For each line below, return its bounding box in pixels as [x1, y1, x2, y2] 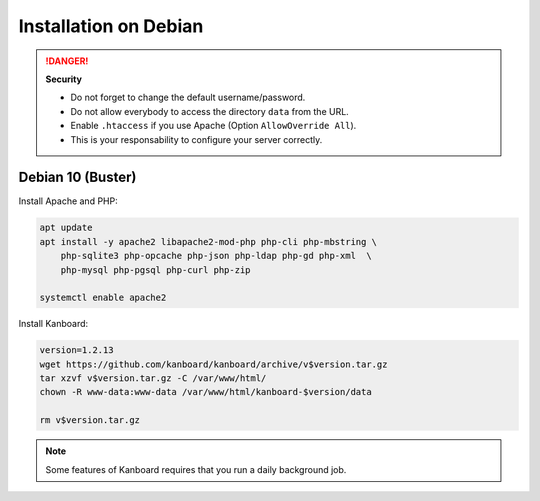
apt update [39, 222, 93, 234]
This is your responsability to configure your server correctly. [70, 133, 323, 145]
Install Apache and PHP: [18, 195, 119, 207]
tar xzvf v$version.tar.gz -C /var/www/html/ [39, 373, 267, 384]
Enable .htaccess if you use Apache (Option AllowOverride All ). [70, 120, 357, 132]
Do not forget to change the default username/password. [70, 91, 306, 104]
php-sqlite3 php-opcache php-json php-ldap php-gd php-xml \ [60, 250, 372, 262]
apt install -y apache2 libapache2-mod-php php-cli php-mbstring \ [39, 236, 378, 247]
